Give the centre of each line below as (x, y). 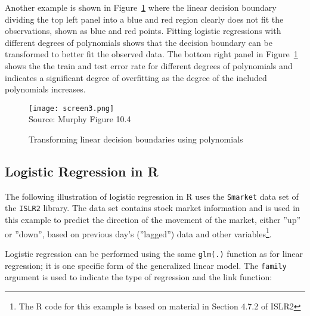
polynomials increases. (45, 89)
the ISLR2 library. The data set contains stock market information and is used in (152, 208)
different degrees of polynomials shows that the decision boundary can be (139, 42)
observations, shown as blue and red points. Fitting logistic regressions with (143, 31)
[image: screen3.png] (72, 108)
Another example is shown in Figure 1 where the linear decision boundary (141, 7)
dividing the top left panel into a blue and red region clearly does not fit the (144, 19)
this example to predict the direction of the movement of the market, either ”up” (153, 220)
